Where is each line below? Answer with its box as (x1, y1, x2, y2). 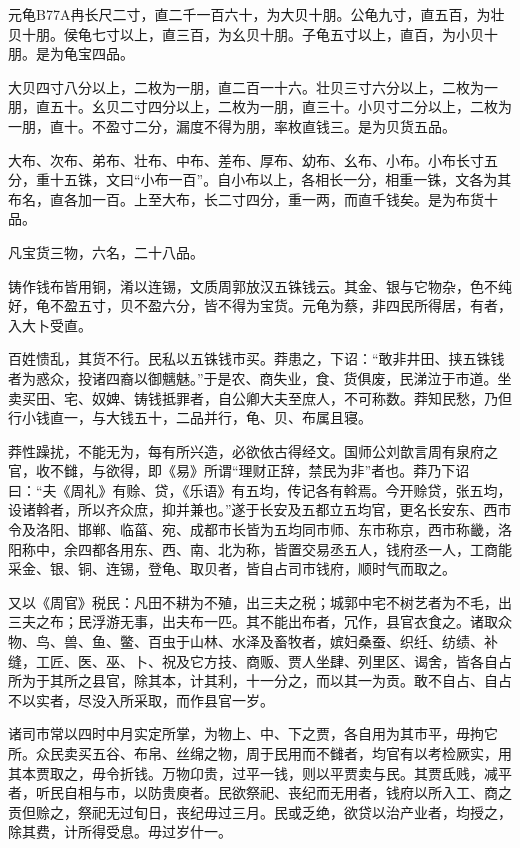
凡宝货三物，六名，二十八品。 (8, 241, 204, 262)
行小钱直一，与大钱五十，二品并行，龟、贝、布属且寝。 (8, 407, 372, 428)
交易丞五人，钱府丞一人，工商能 (301, 538, 512, 559)
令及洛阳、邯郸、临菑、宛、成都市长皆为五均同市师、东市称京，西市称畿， (8, 519, 498, 540)
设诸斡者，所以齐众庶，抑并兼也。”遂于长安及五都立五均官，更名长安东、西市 (8, 499, 512, 520)
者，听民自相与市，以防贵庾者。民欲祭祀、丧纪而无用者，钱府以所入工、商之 (8, 782, 512, 803)
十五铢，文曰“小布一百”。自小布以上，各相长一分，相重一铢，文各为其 (49, 169, 512, 190)
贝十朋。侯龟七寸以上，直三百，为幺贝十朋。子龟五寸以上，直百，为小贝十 (8, 23, 498, 44)
